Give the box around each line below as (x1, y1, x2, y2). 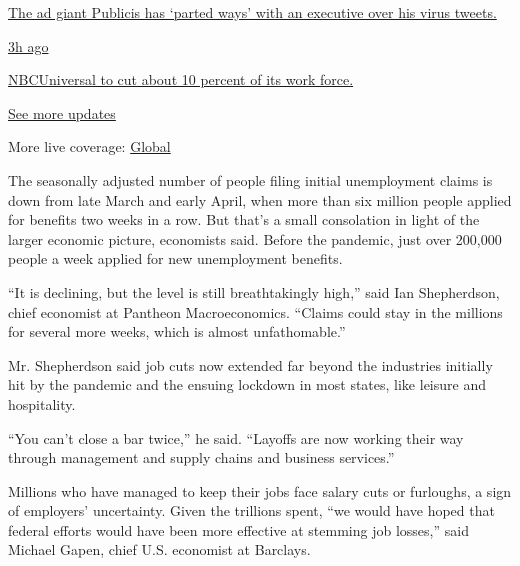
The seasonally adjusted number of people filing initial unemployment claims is (8, 169, 493, 190)
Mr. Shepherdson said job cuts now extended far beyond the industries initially (8, 354, 493, 375)
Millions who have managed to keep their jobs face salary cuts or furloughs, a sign (8, 480, 512, 501)
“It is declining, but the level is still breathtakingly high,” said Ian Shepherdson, (8, 281, 500, 302)
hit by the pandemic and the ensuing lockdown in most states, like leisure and (8, 374, 486, 395)
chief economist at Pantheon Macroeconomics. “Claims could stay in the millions (8, 301, 503, 322)
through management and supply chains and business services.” (8, 447, 395, 468)
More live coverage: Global (8, 136, 171, 157)
